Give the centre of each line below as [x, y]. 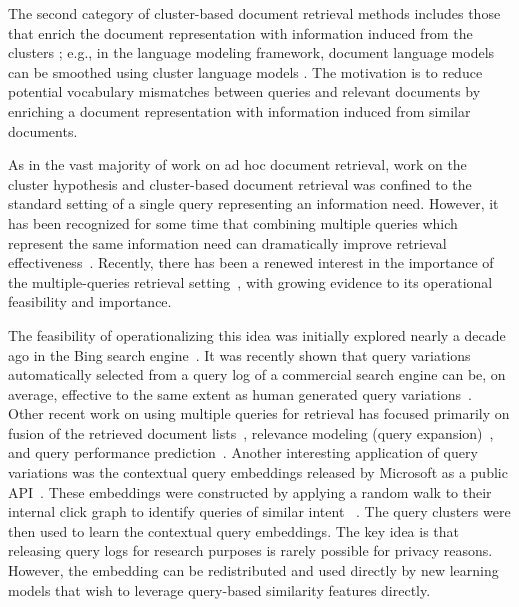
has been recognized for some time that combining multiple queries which [233, 222]
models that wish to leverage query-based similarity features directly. [219, 589]
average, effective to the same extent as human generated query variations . [240, 393]
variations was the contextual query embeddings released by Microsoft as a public [258, 472]
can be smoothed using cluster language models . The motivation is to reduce [245, 71]
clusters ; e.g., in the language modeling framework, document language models [251, 52]
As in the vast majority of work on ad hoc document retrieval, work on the [237, 164]
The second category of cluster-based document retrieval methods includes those [254, 13]
